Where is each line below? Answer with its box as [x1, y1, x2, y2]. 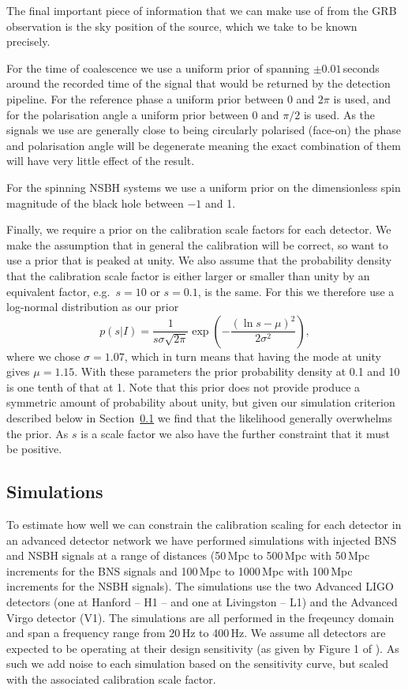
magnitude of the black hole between [6, 194, 184, 211]
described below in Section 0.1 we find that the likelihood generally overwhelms [6, 410, 392, 426]
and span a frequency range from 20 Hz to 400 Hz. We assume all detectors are [6, 624, 386, 641]
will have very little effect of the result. [6, 152, 195, 169]
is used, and [333, 90, 391, 107]
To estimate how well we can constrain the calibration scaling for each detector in [6, 516, 402, 533]
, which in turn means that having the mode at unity [124, 347, 381, 364]
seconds [342, 59, 380, 76]
